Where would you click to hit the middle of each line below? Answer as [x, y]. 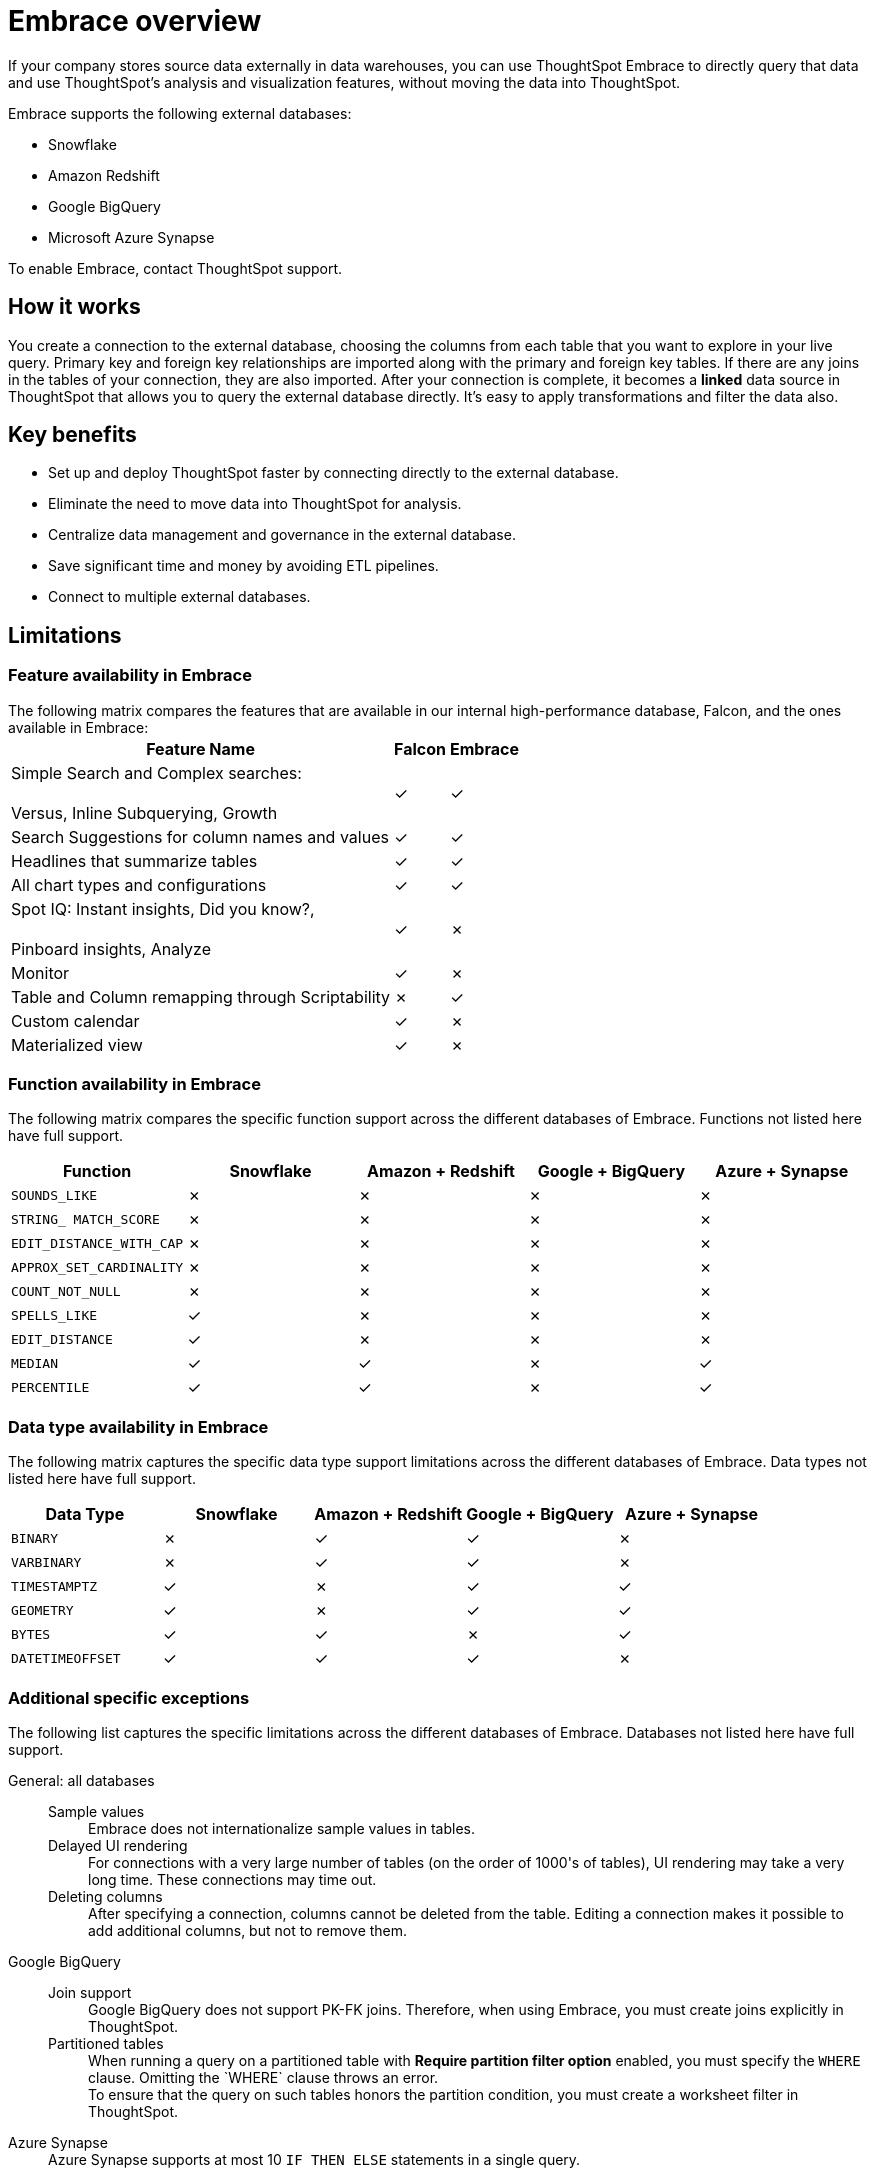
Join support [90, 1992]
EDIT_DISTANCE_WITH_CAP [97, 1243]
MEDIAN [34, 1363]
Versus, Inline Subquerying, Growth [144, 812]
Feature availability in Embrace [130, 675]
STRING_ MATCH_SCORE [85, 1219]
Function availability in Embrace [134, 1084]
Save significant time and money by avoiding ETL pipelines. [243, 566]
